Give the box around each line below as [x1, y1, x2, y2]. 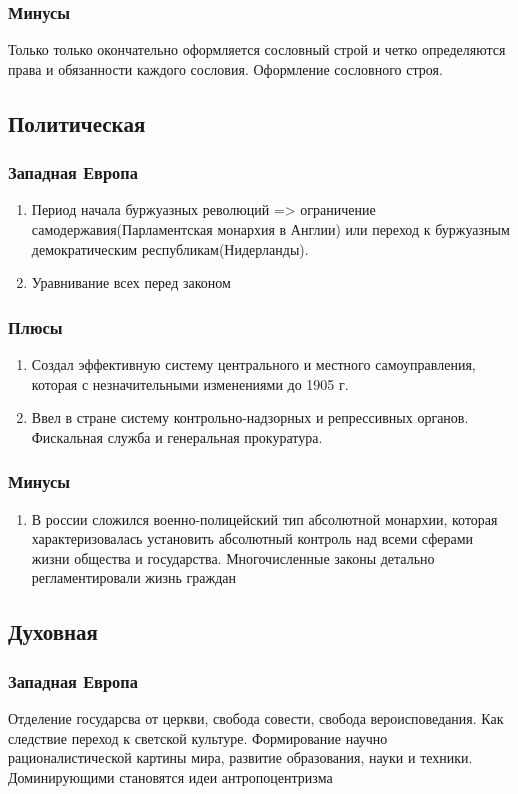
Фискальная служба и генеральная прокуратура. [31, 426, 323, 447]
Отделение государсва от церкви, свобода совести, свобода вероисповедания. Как [8, 707, 504, 728]
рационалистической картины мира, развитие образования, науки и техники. [8, 747, 473, 768]
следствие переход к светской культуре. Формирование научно [8, 727, 388, 748]
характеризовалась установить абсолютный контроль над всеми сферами [31, 528, 474, 549]
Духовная [8, 616, 98, 647]
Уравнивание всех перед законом [31, 272, 231, 293]
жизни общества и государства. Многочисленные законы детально [31, 547, 435, 568]
